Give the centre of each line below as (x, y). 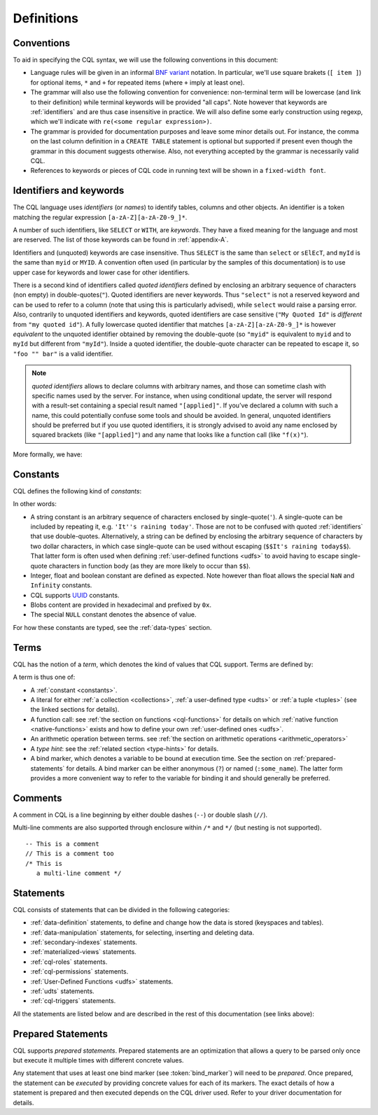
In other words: (35, 504)
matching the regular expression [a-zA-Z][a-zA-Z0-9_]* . (100, 217)
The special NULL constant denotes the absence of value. (113, 615)
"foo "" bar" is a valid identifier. (63, 353)
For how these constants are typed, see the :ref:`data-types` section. (112, 627)
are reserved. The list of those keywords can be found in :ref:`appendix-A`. (121, 240)
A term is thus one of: (44, 677)
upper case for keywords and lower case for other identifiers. (101, 272)
